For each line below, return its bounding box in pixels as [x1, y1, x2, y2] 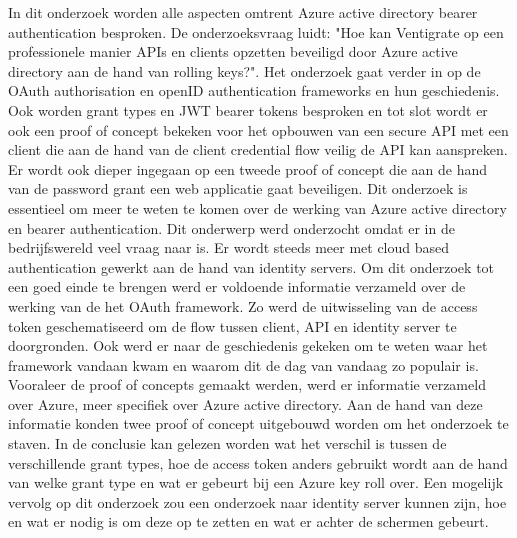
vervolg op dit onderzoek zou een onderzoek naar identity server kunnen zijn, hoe [8, 491, 507, 512]
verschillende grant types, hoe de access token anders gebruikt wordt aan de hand [8, 452, 508, 473]
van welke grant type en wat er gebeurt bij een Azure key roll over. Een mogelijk [8, 472, 504, 493]
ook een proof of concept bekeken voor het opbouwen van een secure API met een [8, 119, 509, 140]
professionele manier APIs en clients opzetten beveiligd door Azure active [8, 41, 458, 62]
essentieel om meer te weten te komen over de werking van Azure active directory [8, 197, 507, 218]
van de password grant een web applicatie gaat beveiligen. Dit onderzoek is [8, 178, 468, 199]
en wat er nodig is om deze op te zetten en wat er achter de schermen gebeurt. [8, 511, 489, 532]
